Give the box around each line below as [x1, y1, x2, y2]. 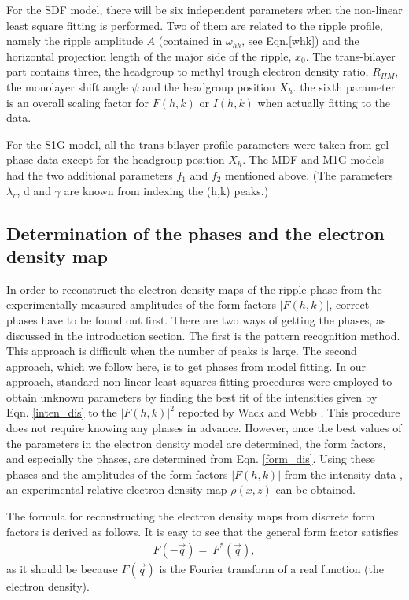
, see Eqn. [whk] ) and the [241, 32, 359, 49]
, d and [17, 182, 51, 198]
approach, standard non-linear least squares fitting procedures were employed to [6, 373, 392, 390]
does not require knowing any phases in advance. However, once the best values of [6, 420, 402, 436]
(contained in [158, 32, 223, 49]
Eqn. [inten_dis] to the [6, 404, 117, 420]
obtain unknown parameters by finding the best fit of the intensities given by [6, 388, 378, 405]
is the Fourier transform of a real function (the [159, 560, 385, 576]
